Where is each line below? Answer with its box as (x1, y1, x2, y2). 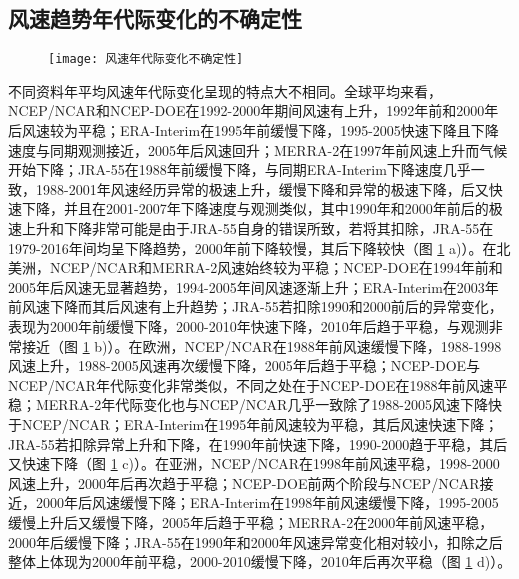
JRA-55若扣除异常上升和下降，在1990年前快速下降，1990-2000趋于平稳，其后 (8, 433, 508, 454)
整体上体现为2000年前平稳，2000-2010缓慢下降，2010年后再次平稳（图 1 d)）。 (8, 551, 512, 572)
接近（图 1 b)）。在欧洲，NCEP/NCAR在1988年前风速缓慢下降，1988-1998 (21, 335, 502, 356)
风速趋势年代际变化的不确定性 (8, 3, 302, 34)
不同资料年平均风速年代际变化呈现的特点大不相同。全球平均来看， (8, 80, 442, 101)
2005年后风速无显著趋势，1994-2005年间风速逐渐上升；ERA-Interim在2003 (8, 276, 485, 297)
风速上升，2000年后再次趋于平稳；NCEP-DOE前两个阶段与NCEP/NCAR (8, 472, 480, 493)
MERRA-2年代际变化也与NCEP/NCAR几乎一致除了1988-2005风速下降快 (35, 394, 502, 415)
